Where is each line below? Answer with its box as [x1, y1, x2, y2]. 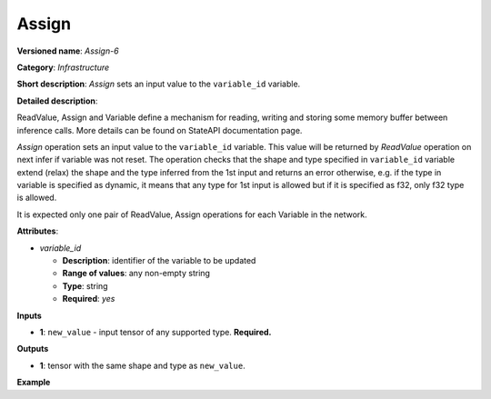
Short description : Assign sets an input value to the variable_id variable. [16, 78, 301, 90]
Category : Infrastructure [16, 62, 110, 73]
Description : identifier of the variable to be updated [62, 255, 256, 266]
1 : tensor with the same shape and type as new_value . [39, 360, 245, 371]
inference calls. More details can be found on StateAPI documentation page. [16, 125, 303, 135]
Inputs [16, 310, 43, 321]
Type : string [62, 280, 108, 291]
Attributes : [16, 225, 59, 236]
